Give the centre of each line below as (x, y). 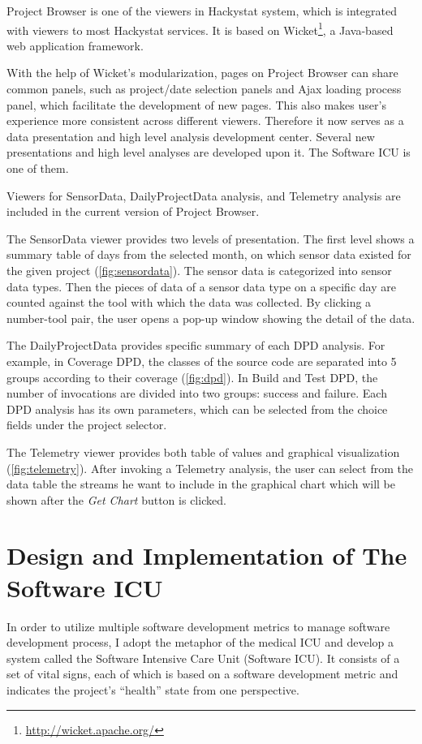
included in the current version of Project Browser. (133, 211)
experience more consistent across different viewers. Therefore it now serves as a (205, 120)
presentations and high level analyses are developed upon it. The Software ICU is (209, 152)
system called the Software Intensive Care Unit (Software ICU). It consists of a (203, 658)
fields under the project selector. (87, 425)
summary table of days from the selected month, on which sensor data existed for (209, 254)
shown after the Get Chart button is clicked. (116, 499)
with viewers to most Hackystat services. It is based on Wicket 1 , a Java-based (200, 28)
